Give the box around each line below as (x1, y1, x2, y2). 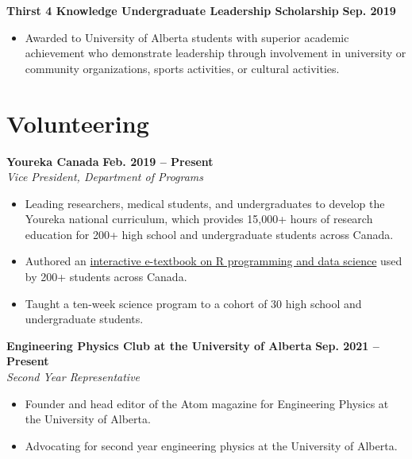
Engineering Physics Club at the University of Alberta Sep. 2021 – (6, 337, 379, 353)
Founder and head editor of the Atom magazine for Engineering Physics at (25, 395, 389, 411)
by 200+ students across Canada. (25, 268, 187, 285)
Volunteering (6, 106, 149, 139)
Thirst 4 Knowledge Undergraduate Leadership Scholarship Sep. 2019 (6, 2, 396, 18)
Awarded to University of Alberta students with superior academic (25, 29, 349, 45)
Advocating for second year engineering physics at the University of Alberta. (25, 437, 398, 453)
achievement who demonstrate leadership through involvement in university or (25, 44, 406, 61)
